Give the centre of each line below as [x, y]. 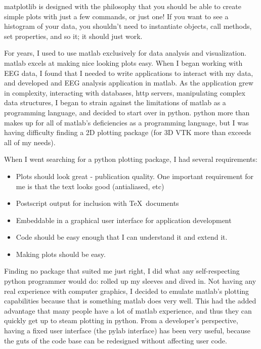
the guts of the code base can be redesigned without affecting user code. [116, 340]
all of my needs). [30, 142]
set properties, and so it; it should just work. [73, 36]
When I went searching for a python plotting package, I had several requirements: [131, 159]
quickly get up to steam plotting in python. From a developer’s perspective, [121, 320]
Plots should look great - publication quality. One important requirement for [135, 176]
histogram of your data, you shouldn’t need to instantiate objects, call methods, [128, 26]
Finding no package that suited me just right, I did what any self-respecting [122, 271]
